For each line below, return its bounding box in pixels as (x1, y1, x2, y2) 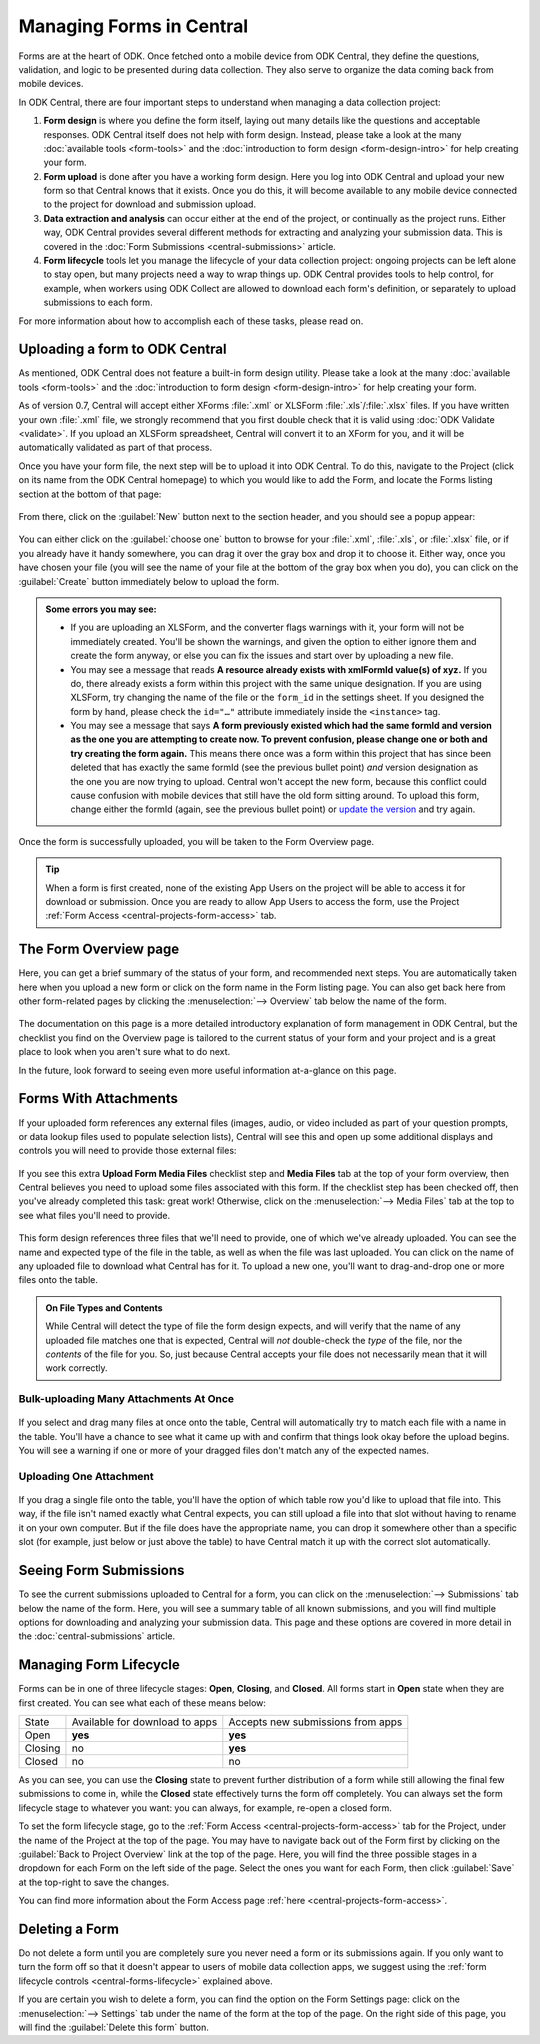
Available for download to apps (71, 1715, 218, 1729)
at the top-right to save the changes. (18, 1876, 170, 1888)
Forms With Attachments (18, 1090, 179, 1107)
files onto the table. (18, 1274, 99, 1286)
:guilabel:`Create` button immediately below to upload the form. (18, 575, 280, 587)
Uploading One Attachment (18, 1469, 154, 1483)
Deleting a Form (18, 1920, 120, 1937)
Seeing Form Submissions (18, 1562, 185, 1579)
